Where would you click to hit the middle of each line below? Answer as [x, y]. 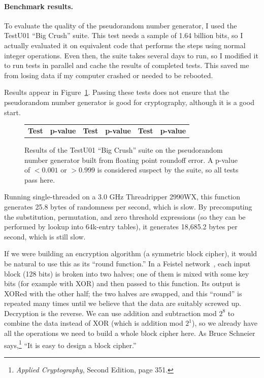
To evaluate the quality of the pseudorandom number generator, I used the [121, 25]
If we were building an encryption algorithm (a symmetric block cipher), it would [131, 253]
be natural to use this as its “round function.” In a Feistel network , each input [127, 263]
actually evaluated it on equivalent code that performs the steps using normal [125, 45]
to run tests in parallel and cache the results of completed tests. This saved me [127, 65]
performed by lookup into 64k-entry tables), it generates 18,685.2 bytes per [121, 227]
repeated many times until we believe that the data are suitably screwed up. [123, 303]
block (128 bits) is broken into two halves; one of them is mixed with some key [127, 273]
